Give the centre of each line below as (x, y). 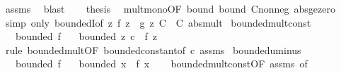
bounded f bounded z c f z (86, 36)
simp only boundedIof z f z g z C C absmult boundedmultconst (158, 22)
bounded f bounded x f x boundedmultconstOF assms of (161, 64)
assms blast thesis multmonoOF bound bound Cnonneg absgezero (170, 8)
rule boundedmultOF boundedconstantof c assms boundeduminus (153, 49)
